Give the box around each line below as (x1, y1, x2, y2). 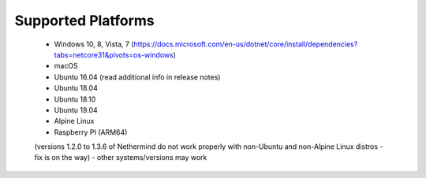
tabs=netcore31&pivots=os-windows (54, 50, 174, 59)
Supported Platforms (14, 12, 155, 29)
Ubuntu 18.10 (54, 95, 96, 104)
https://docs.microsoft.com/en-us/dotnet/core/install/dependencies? (133, 39, 358, 49)
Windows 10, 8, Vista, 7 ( (54, 39, 134, 49)
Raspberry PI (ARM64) (54, 127, 128, 137)
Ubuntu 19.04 (54, 105, 98, 114)
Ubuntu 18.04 (54, 83, 98, 93)
